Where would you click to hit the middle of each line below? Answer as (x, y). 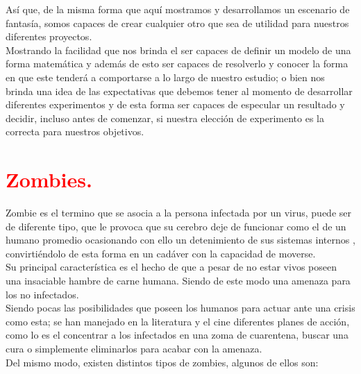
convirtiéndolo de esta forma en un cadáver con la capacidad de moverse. (161, 253)
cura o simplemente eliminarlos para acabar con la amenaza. (134, 348)
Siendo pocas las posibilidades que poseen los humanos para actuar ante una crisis (180, 308)
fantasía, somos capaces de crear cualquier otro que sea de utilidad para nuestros (177, 23)
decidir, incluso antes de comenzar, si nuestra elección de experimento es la (165, 118)
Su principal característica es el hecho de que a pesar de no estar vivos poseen (171, 267)
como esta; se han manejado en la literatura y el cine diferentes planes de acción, (178, 321)
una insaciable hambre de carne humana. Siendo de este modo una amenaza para (178, 281)
